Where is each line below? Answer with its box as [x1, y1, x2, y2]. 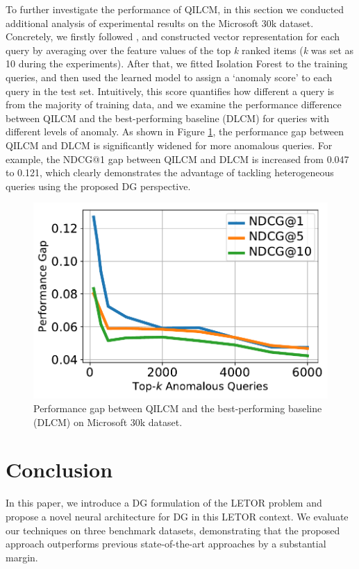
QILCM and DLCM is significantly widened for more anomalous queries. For [6, 137, 333, 152]
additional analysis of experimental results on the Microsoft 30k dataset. [6, 15, 314, 30]
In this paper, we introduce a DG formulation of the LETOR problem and [6, 495, 322, 510]
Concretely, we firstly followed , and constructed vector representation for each [6, 29, 340, 44]
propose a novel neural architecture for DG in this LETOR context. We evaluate [6, 509, 349, 523]
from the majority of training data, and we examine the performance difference [6, 97, 342, 112]
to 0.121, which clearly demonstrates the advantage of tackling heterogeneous [6, 165, 334, 180]
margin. [6, 550, 38, 564]
